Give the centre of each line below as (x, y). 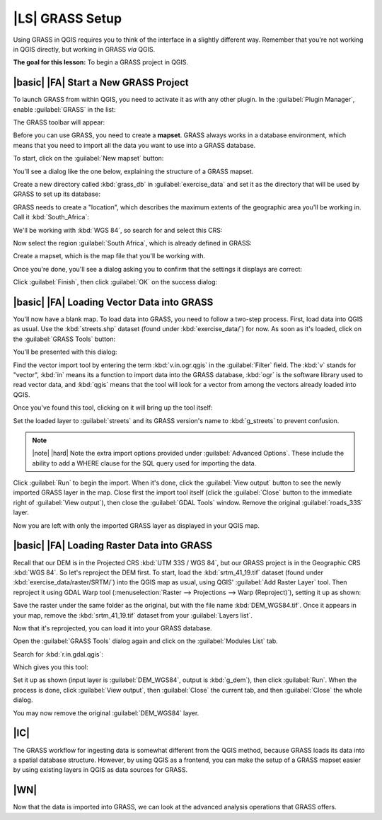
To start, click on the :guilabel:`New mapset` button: (88, 158)
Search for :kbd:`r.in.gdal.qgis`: (58, 654)
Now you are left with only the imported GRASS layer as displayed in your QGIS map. (136, 525)
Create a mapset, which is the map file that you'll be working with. (109, 256)
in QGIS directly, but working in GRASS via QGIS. (84, 49)
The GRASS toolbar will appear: (59, 122)
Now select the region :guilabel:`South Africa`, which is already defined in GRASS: (133, 243)
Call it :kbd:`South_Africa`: (51, 217)
